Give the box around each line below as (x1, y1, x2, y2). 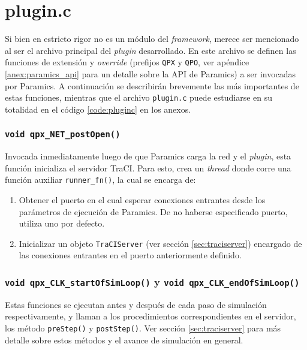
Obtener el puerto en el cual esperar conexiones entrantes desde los (19, 194, 266, 206)
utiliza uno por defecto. (19, 217, 105, 230)
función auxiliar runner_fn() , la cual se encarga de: (5, 173, 196, 186)
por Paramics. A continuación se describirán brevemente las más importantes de (5, 79, 299, 92)
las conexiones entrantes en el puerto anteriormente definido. (19, 249, 242, 261)
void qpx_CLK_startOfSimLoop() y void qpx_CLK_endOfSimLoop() (5, 274, 300, 289)
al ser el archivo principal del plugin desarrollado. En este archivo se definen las (5, 44, 296, 56)
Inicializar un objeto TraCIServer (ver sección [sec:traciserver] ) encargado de (19, 237, 302, 249)
